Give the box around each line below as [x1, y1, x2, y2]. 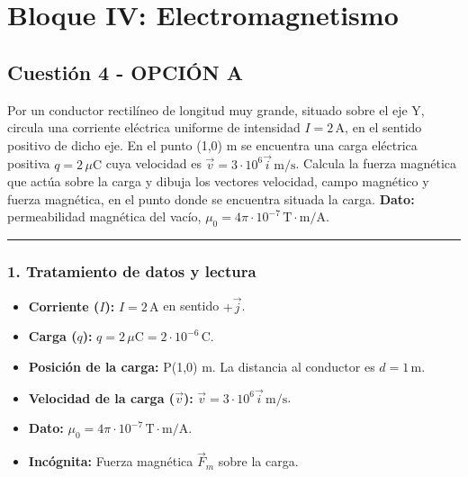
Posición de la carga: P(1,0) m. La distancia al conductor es [28, 356, 375, 375]
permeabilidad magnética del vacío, [7, 207, 202, 226]
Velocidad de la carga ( [28, 388, 175, 407]
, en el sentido [345, 118, 422, 137]
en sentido [163, 296, 220, 315]
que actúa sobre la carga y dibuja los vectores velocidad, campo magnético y [7, 172, 429, 191]
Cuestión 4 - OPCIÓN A [7, 58, 243, 85]
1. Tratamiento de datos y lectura [7, 260, 256, 283]
